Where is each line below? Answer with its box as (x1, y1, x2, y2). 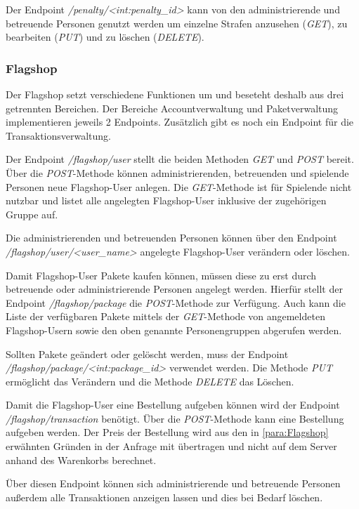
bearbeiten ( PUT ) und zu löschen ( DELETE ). (6, 29, 204, 44)
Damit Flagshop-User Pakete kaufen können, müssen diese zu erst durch (6, 267, 317, 282)
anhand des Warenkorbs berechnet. (6, 452, 157, 467)
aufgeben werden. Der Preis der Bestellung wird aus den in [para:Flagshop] (6, 425, 329, 439)
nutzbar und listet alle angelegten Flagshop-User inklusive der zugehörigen (6, 193, 327, 208)
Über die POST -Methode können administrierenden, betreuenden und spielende (6, 165, 349, 180)
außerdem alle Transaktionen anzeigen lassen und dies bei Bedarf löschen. (6, 489, 323, 504)
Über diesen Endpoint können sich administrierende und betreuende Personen (6, 476, 341, 491)
